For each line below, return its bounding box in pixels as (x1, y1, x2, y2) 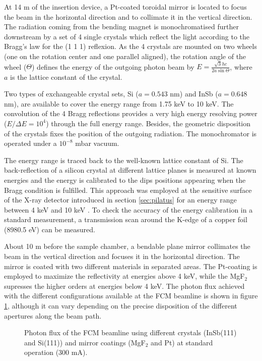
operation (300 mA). (24, 347, 88, 357)
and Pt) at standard (151, 337, 213, 347)
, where (230, 61, 252, 72)
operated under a (4, 138, 57, 148)
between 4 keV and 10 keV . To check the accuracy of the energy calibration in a (4, 204, 253, 215)
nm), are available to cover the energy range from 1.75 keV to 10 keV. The (4, 98, 234, 109)
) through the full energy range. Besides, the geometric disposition (46, 118, 251, 128)
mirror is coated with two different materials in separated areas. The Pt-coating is (4, 261, 257, 271)
